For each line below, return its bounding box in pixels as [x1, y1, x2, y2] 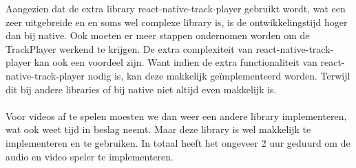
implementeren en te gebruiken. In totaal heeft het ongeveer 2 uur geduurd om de [6, 135, 350, 149]
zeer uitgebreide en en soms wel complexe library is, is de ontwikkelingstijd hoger [6, 14, 348, 29]
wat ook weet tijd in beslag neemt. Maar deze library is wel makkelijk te [6, 122, 311, 136]
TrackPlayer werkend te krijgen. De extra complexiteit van [6, 41, 253, 56]
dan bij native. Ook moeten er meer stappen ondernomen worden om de [6, 28, 310, 43]
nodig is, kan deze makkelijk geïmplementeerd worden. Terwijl [87, 68, 350, 82]
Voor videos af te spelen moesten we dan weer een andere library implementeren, [6, 108, 347, 123]
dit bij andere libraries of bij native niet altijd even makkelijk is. [6, 82, 277, 96]
